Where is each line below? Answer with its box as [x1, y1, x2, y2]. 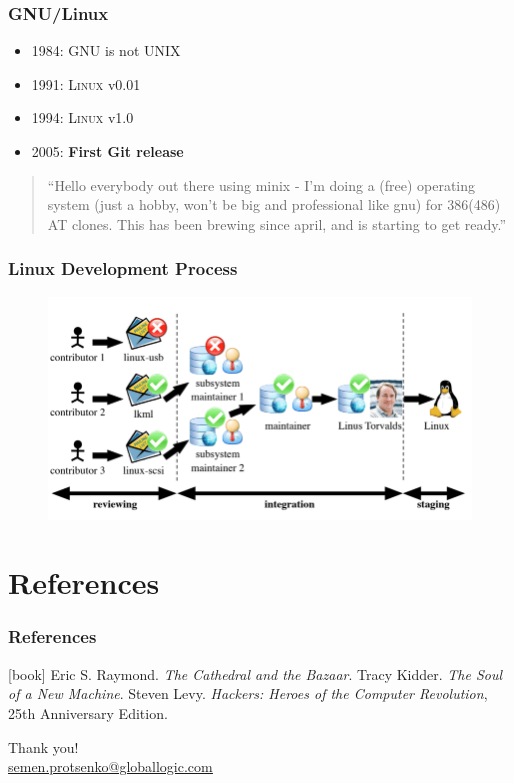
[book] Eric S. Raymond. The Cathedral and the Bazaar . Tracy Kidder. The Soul [8, 663, 503, 684]
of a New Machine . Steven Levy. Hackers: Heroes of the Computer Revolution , [8, 683, 488, 704]
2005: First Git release [31, 141, 184, 161]
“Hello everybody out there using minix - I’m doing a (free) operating [47, 174, 476, 195]
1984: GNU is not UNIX [31, 40, 181, 61]
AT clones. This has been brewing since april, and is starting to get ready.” [47, 213, 507, 234]
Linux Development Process [8, 256, 238, 281]
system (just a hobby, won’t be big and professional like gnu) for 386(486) [47, 194, 501, 215]
